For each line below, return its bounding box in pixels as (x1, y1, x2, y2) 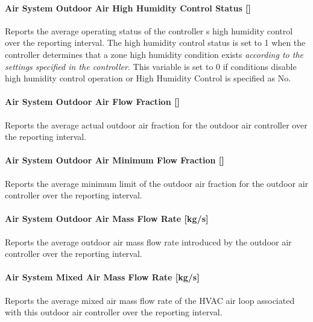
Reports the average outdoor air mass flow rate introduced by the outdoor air (5, 235, 292, 248)
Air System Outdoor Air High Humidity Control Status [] (5, 1, 251, 14)
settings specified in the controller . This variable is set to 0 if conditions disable (5, 60, 297, 72)
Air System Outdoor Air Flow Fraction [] (5, 95, 180, 108)
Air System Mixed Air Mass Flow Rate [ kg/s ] (5, 271, 200, 283)
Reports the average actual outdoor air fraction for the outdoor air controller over (5, 118, 308, 131)
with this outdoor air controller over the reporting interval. (5, 306, 223, 318)
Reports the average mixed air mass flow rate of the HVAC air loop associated (5, 294, 295, 306)
